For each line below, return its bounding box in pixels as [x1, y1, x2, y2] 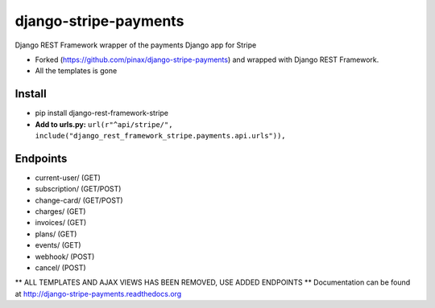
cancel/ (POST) [35, 263, 86, 273]
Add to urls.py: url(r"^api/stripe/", [35, 119, 173, 129]
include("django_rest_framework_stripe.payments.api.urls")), [35, 131, 286, 141]
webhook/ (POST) [35, 252, 95, 261]
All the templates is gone [35, 66, 118, 76]
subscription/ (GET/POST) [35, 184, 122, 194]
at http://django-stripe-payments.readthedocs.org [14, 289, 182, 298]
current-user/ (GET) [35, 173, 101, 183]
